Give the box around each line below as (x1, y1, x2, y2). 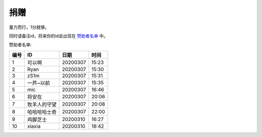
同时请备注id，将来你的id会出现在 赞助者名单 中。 (9, 33, 108, 39)
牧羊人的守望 (27, 101, 57, 107)
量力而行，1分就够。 (9, 24, 49, 30)
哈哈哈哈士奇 (27, 108, 57, 115)
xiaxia (27, 122, 41, 129)
